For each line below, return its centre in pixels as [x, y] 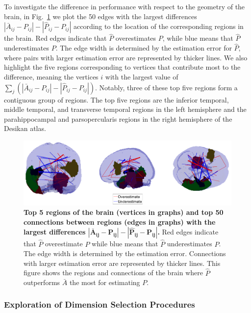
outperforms [42, 282]
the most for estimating [105, 282]
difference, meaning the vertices [51, 77]
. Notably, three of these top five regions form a [166, 87]
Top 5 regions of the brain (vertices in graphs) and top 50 [124, 212]
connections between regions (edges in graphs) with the [120, 222]
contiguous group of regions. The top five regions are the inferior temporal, [116, 99]
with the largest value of [142, 77]
